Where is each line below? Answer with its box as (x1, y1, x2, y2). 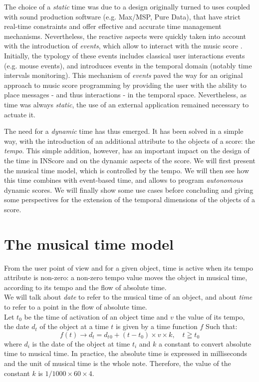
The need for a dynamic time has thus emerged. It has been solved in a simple (4, 126, 244, 136)
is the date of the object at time (32, 338, 130, 349)
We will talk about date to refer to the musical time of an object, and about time (4, 292, 253, 302)
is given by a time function (115, 321, 198, 332)
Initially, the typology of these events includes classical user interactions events (4, 50, 245, 60)
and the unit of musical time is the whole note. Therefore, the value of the (4, 358, 231, 368)
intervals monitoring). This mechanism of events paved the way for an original (4, 70, 243, 80)
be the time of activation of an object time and (24, 311, 168, 322)
